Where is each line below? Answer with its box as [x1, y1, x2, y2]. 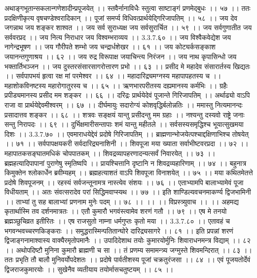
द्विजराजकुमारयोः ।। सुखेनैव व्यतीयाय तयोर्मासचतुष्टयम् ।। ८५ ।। [4, 264, 174, 275]
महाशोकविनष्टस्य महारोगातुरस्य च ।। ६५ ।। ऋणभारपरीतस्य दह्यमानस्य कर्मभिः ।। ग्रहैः [4, 80, 228, 90]
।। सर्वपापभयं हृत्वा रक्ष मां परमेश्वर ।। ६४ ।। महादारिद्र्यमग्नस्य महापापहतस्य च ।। [4, 71, 221, 81]
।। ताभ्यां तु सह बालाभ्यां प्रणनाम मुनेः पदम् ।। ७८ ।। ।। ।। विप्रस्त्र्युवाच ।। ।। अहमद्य [4, 196, 239, 206]
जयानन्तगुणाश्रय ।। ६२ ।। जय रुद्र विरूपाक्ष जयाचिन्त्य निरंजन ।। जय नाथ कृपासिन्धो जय [4, 51, 237, 61]
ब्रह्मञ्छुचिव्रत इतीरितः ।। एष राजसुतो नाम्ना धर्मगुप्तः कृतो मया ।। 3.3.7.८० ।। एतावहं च [4, 216, 230, 226]
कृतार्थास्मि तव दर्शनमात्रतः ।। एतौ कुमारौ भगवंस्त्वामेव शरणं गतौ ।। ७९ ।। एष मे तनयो [4, 206, 227, 216]
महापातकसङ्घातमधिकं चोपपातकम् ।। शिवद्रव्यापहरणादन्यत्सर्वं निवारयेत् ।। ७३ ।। [4, 148, 216, 158]
